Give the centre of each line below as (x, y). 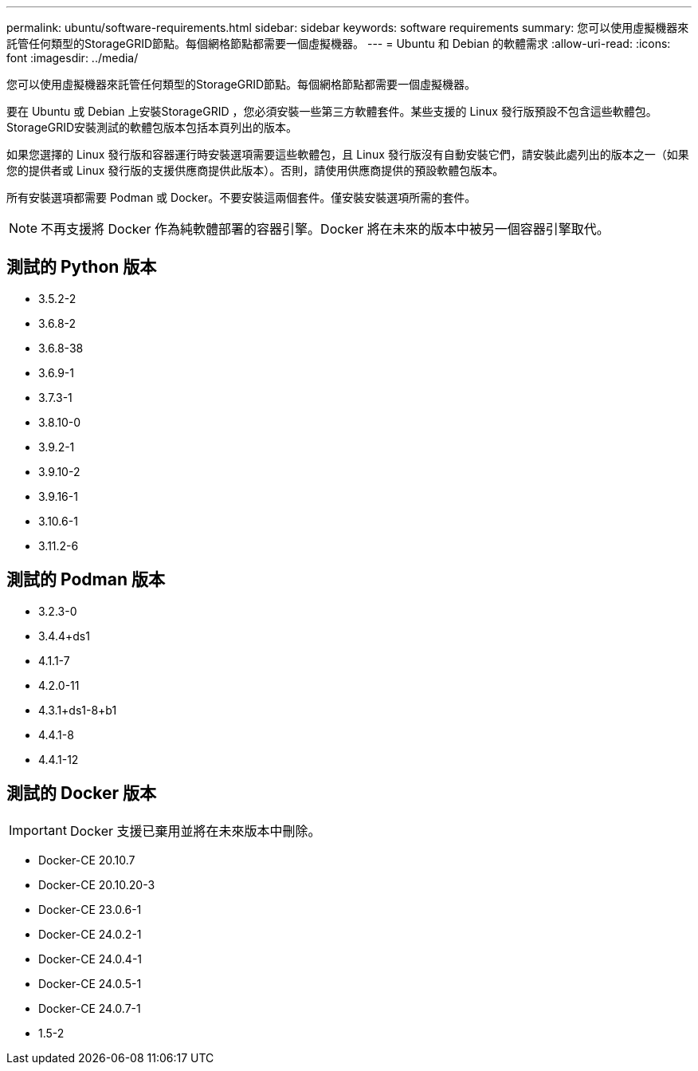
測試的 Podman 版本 (86, 580)
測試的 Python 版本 (82, 267)
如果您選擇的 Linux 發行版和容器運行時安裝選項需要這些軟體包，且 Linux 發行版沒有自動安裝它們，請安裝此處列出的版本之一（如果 (348, 154)
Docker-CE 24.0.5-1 (90, 983)
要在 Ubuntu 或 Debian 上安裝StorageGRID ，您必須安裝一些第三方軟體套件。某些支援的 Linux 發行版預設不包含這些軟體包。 (332, 111)
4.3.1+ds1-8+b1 (78, 710)
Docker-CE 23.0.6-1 (90, 909)
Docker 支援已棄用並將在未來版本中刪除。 (195, 831)
